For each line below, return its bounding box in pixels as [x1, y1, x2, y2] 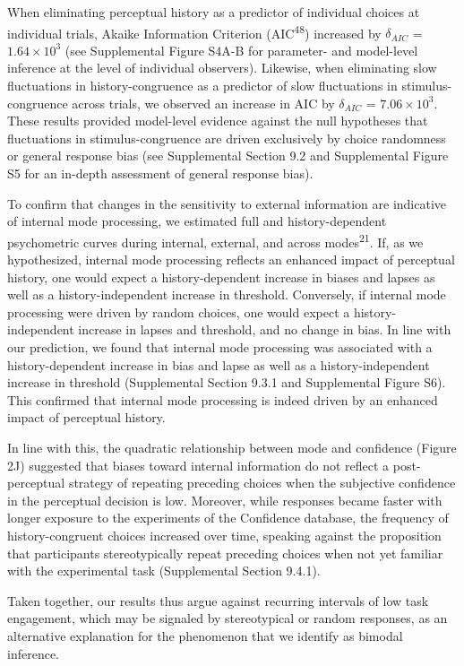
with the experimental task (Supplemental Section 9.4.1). [7, 561, 321, 580]
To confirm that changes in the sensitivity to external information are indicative [7, 194, 447, 212]
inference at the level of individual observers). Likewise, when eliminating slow [7, 58, 437, 77]
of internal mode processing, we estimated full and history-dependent [7, 212, 387, 230]
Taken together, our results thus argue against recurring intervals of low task [7, 591, 429, 610]
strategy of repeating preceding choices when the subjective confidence [68, 473, 456, 492]
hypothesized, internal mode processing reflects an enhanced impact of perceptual [7, 250, 455, 269]
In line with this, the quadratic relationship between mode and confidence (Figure [7, 437, 457, 456]
